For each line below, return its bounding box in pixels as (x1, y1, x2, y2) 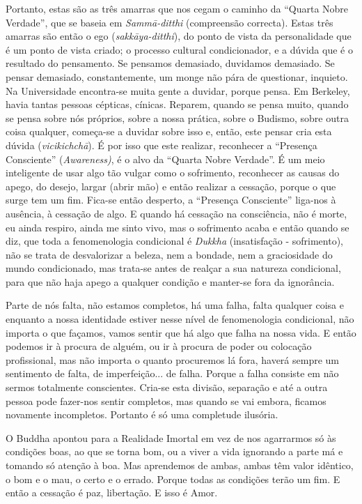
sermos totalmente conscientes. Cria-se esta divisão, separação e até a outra (6, 380, 328, 395)
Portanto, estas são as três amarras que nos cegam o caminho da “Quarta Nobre (6, 1, 349, 15)
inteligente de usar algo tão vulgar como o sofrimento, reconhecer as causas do (6, 165, 340, 180)
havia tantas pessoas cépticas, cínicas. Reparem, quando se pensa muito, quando (6, 97, 349, 112)
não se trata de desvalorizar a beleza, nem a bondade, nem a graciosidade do (6, 247, 333, 261)
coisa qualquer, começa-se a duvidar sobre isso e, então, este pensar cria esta (6, 124, 332, 139)
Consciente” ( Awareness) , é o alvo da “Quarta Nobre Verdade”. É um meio (6, 151, 325, 166)
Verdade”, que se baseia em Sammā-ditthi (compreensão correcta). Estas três (6, 15, 333, 29)
